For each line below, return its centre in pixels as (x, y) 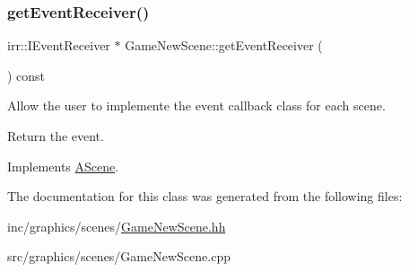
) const (26, 75)
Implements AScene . (63, 166)
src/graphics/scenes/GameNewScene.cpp (119, 256)
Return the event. (56, 136)
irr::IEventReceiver (59, 45)
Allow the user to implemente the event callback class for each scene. (196, 105)
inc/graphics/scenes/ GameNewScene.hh (117, 226)
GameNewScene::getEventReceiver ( (224, 45)
